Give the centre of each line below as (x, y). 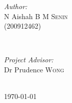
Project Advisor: (29, 60)
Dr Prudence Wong (34, 69)
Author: (16, 6)
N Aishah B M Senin (36, 16)
